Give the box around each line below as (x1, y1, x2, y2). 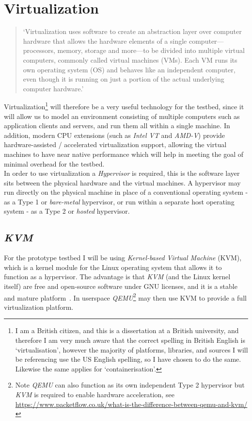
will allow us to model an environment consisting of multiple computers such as (4, 111, 240, 121)
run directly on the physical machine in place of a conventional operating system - (4, 187, 248, 197)
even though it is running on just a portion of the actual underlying (23, 74, 224, 84)
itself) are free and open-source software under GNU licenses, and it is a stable (4, 281, 237, 291)
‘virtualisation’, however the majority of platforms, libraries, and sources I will (15, 344, 248, 354)
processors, (23, 45, 55, 55)
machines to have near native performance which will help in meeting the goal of (4, 149, 244, 159)
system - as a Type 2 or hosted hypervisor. (4, 206, 130, 216)
